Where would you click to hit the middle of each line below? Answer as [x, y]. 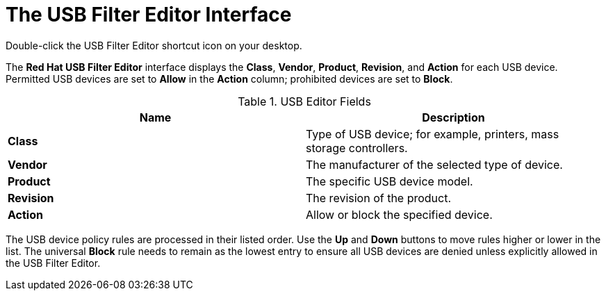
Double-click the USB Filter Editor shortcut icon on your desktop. [154, 45]
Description [453, 117]
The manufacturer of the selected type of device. [434, 164]
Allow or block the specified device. [399, 214]
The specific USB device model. [390, 181]
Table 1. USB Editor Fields [304, 101]
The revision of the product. [379, 198]
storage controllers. [357, 148]
